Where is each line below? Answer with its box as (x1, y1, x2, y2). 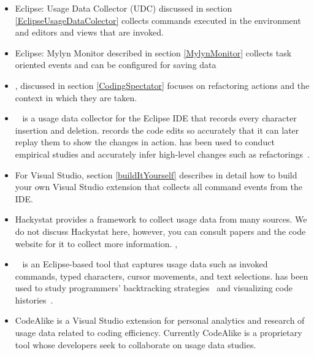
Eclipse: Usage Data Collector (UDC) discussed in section (15, 2, 232, 14)
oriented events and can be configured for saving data (15, 58, 216, 71)
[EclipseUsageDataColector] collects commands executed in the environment (15, 13, 301, 26)
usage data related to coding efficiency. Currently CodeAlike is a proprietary (15, 326, 302, 339)
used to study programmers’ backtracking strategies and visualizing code (15, 281, 293, 294)
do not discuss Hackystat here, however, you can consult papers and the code (15, 224, 306, 237)
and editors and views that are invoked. (15, 26, 164, 39)
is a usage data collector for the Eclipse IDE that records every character (22, 112, 297, 124)
